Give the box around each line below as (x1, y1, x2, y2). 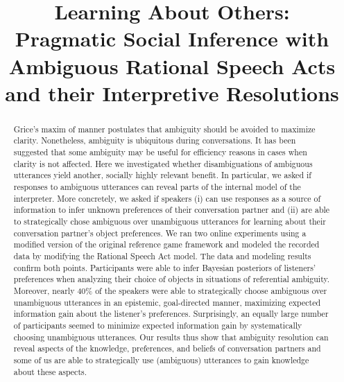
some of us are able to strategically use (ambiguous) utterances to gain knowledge (13, 354, 309, 365)
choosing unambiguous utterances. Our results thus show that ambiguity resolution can (13, 331, 329, 342)
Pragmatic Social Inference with (15, 24, 329, 53)
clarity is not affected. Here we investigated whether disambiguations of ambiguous (13, 157, 313, 169)
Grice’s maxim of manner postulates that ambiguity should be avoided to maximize (13, 123, 316, 134)
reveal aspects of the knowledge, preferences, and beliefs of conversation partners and (13, 342, 321, 354)
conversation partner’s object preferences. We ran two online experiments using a (13, 227, 307, 238)
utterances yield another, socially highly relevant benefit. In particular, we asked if (13, 169, 311, 181)
